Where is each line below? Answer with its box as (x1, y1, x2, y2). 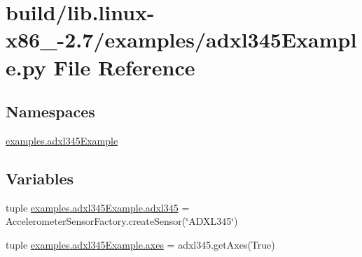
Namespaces (6, 101, 95, 122)
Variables (6, 167, 74, 189)
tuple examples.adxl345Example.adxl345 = (6, 200, 190, 214)
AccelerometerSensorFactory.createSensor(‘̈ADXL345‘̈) (6, 214, 238, 228)
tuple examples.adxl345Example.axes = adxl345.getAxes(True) (6, 237, 275, 251)
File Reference (53, 52, 195, 81)
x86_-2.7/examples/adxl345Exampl (6, 25, 357, 54)
